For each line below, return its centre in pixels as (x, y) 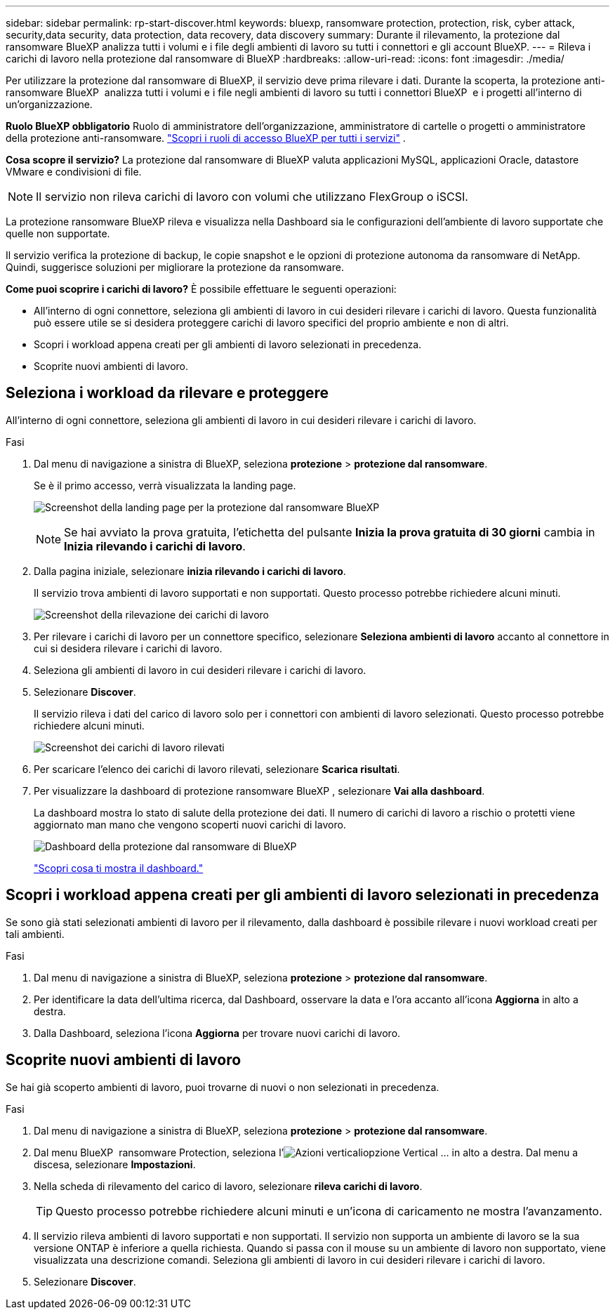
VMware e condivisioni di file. (74, 172)
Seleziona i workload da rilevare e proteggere (167, 393)
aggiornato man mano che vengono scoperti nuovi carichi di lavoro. (190, 824)
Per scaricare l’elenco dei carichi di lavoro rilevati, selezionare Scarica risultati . (217, 769)
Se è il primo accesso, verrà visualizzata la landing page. (165, 485)
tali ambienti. (35, 934)
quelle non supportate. (58, 233)
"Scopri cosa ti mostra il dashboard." (119, 868)
